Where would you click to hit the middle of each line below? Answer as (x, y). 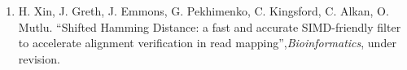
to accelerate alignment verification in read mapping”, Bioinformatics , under (207, 43)
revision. (39, 58)
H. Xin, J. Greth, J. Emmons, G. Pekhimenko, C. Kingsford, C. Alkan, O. (203, 11)
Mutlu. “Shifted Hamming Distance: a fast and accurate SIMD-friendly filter (210, 26)
